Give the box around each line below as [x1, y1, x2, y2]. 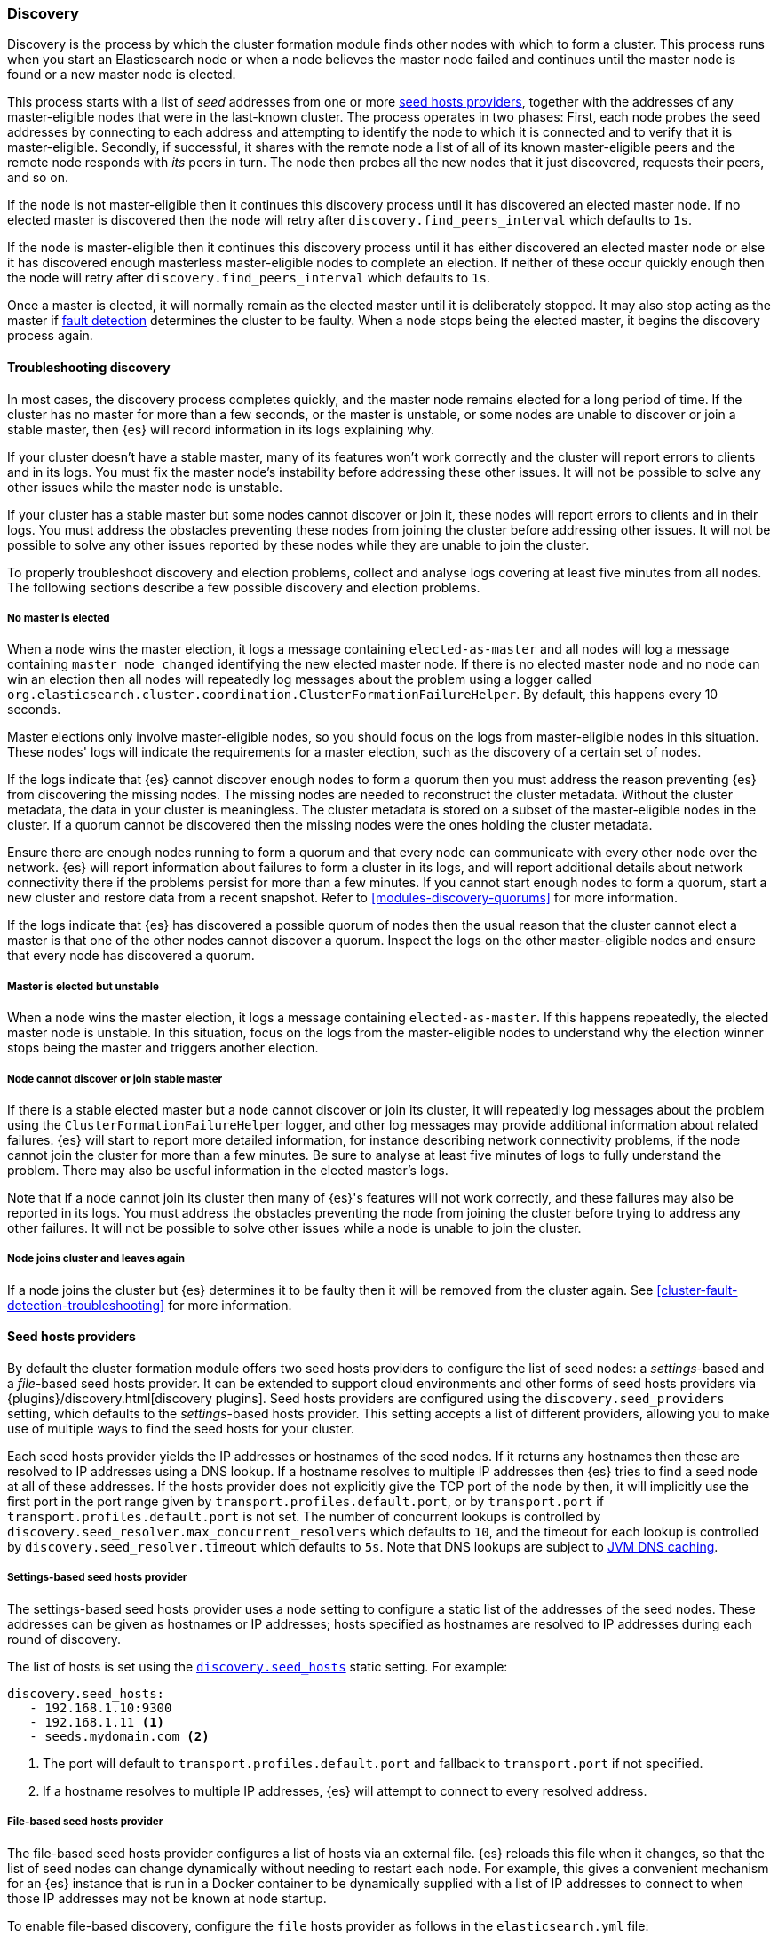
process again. [7, 328, 93, 344]
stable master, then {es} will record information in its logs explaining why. [7, 421, 435, 437]
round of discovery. [7, 1631, 122, 1647]
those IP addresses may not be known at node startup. [7, 1890, 327, 1906]
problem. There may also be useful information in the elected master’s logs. [7, 1162, 449, 1178]
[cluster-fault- [656, 1282, 738, 1298]
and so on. [7, 170, 69, 186]
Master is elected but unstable [7, 980, 159, 993]
